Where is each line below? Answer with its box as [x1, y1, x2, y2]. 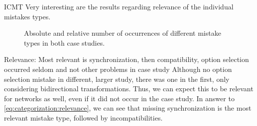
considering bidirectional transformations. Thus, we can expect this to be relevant [4, 83, 254, 94]
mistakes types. [4, 11, 51, 21]
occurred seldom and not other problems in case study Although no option [4, 63, 232, 74]
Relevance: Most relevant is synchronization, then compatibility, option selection [4, 54, 249, 64]
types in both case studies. [24, 37, 105, 48]
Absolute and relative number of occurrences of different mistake [24, 28, 221, 38]
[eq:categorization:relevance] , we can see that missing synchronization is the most [4, 103, 252, 113]
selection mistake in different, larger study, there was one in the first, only [4, 73, 230, 84]
